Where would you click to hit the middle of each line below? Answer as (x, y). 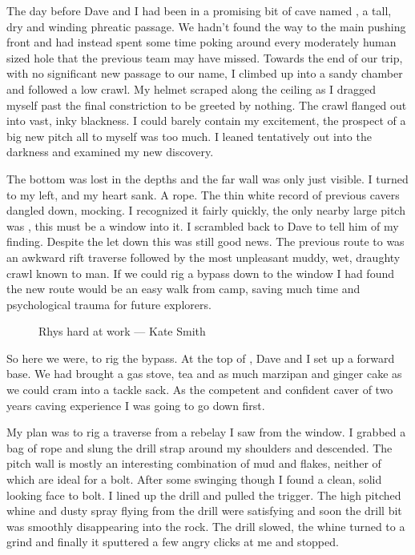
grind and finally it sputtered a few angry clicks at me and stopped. (173, 542)
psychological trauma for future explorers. (109, 304)
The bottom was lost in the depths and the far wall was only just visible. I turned (207, 178)
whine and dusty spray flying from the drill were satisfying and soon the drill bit (204, 511)
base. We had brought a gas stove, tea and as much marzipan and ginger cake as (204, 374)
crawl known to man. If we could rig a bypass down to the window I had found (201, 273)
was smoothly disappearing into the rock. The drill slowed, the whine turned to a (206, 526)
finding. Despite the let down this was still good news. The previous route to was (205, 241)
